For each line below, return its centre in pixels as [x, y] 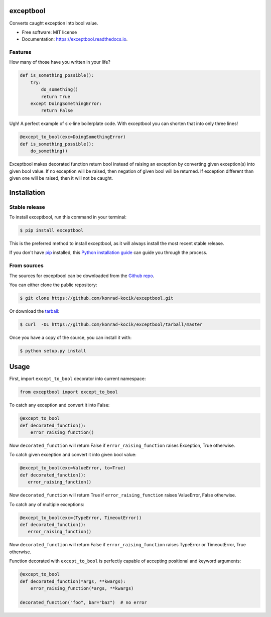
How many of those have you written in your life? [60, 62]
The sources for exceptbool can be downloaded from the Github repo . [82, 276]
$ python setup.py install [53, 351]
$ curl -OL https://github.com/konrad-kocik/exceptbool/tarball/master [111, 324]
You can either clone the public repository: [53, 285]
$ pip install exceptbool [52, 230]
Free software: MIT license [49, 32]
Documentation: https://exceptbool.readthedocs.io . [75, 39]
